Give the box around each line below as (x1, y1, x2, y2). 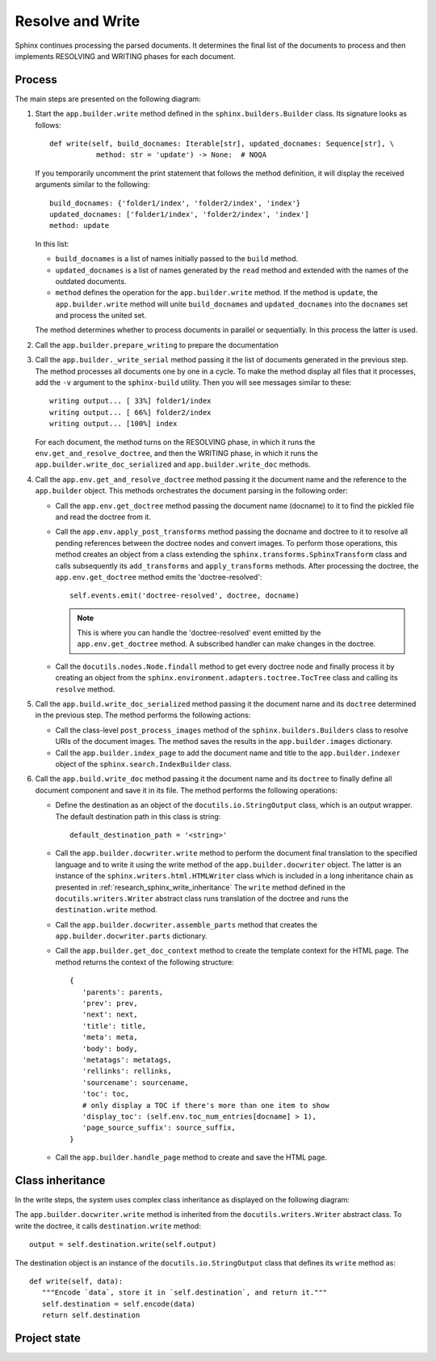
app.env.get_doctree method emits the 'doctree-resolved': (55, 572, 262, 581)
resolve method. (55, 684, 115, 694)
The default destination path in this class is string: (55, 811, 221, 821)
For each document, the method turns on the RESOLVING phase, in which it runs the (35, 437, 316, 446)
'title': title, (82, 1021, 147, 1030)
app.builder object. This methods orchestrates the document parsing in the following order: (35, 486, 348, 496)
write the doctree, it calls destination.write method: (15, 1221, 202, 1231)
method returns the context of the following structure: (55, 957, 234, 966)
